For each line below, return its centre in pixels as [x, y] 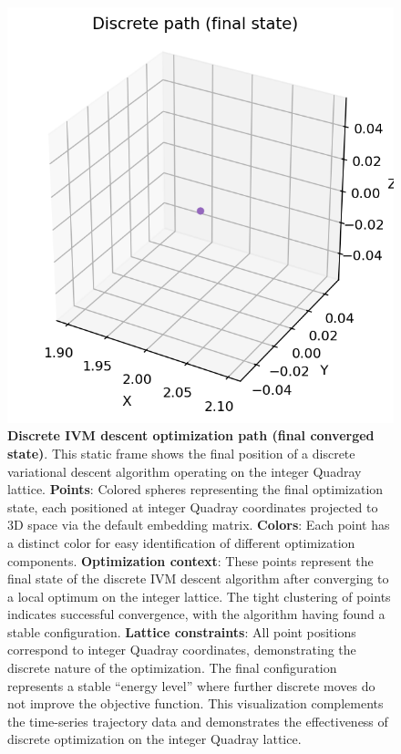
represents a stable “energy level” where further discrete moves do [191, 685]
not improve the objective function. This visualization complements [195, 703]
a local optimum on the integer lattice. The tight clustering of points [199, 596]
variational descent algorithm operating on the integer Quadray [185, 471]
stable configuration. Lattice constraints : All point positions [182, 631]
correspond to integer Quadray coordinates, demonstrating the [182, 650]
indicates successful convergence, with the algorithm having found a [196, 614]
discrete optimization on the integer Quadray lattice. [154, 739]
